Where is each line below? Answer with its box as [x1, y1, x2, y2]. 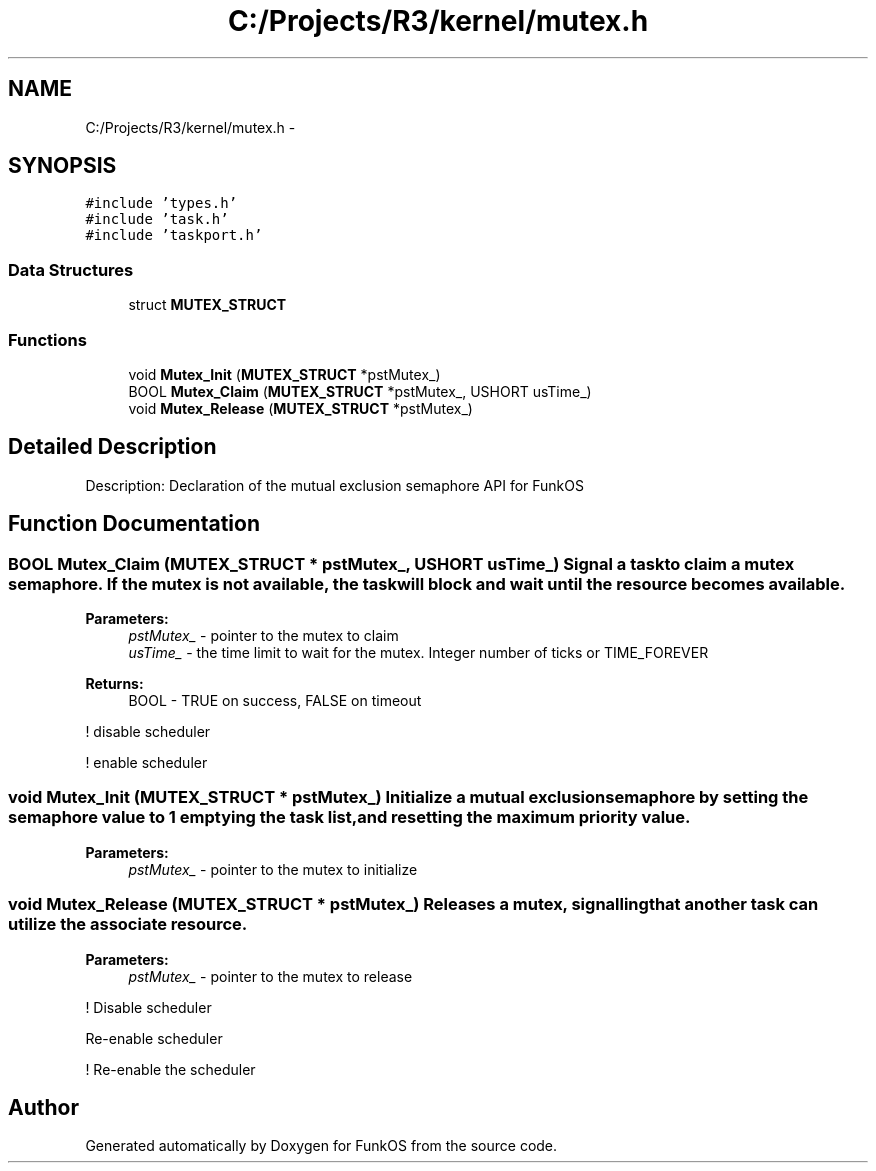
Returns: [85, 675, 144, 692]
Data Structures [8, 259, 134, 280]
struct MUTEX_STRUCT [128, 296, 287, 314]
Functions [8, 329, 87, 350]
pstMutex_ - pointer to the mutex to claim [128, 627, 399, 644]
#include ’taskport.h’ [85, 227, 263, 244]
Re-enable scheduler [85, 1029, 223, 1047]
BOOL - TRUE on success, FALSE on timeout [128, 692, 422, 709]
